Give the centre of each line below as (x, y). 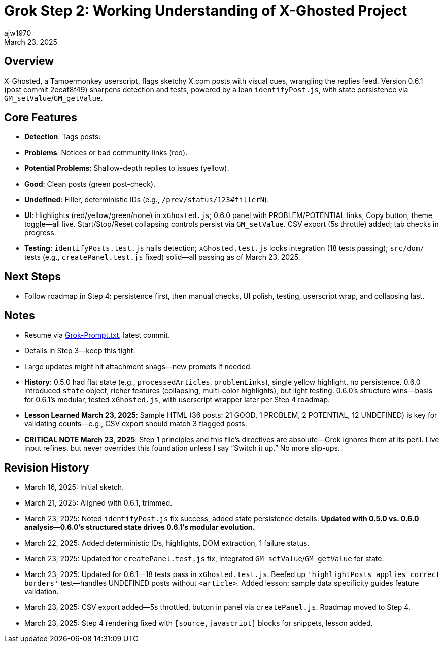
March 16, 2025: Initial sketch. (74, 487)
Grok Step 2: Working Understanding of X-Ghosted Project (206, 11)
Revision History (47, 468)
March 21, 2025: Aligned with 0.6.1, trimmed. (98, 502)
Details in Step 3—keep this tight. (80, 351)
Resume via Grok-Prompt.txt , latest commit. (97, 335)
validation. (42, 591)
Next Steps (32, 276)
